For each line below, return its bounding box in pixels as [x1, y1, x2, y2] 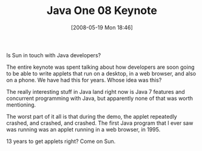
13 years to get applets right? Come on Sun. [6, 138, 116, 145]
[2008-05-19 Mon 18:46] [70, 24, 133, 31]
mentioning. [6, 101, 36, 108]
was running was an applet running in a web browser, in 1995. [6, 125, 161, 133]
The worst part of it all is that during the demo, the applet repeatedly [6, 113, 177, 120]
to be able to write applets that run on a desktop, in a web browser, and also [6, 69, 196, 77]
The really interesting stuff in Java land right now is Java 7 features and [6, 88, 185, 95]
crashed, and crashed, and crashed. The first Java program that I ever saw [6, 119, 194, 127]
